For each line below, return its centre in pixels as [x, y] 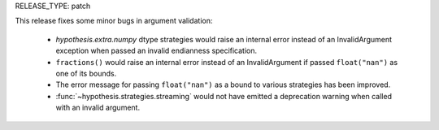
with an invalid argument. [98, 108]
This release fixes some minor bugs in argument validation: [114, 21]
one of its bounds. [86, 73]
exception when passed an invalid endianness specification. [156, 51]
